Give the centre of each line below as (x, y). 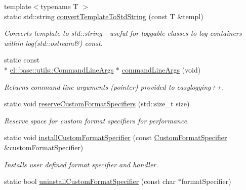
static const (22, 60)
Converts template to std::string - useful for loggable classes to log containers (123, 33)
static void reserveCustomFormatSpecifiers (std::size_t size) (97, 104)
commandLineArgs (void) (161, 69)
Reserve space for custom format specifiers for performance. (97, 120)
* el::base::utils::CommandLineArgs (59, 69)
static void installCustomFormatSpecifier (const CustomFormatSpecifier (116, 137)
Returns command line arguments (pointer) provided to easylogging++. (114, 86)
